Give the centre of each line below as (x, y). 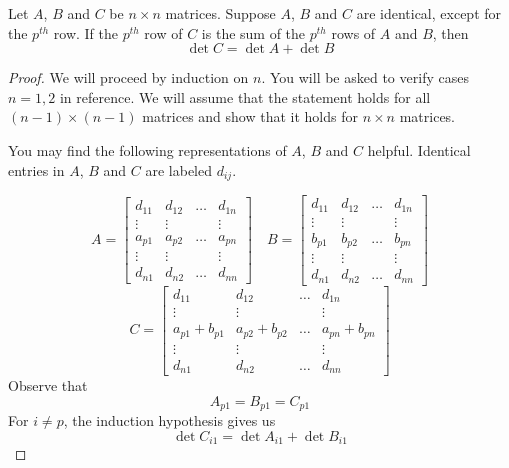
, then (450, 32)
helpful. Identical (419, 149)
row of (163, 32)
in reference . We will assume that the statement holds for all (245, 96)
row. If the (86, 32)
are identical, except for (429, 13)
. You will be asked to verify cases (365, 77)
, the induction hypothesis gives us (169, 420)
